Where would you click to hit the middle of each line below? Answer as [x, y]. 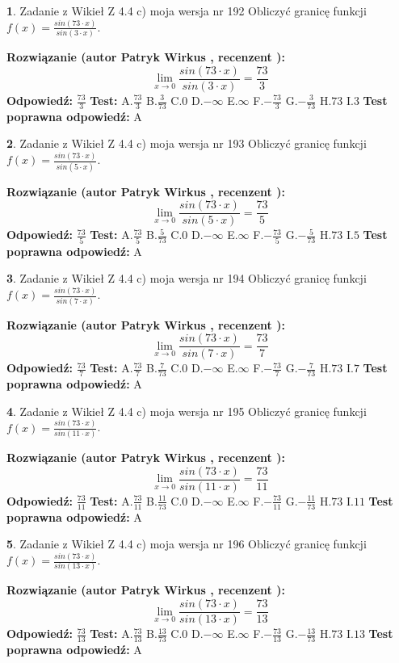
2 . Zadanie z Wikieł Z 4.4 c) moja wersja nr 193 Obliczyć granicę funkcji [187, 143]
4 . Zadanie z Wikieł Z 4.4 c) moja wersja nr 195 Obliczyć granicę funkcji [187, 411]
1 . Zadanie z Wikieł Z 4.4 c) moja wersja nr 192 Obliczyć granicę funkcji [187, 10]
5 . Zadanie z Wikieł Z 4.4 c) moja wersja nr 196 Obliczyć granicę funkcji [187, 544]
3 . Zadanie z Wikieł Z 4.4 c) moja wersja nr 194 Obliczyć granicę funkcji [187, 278]
